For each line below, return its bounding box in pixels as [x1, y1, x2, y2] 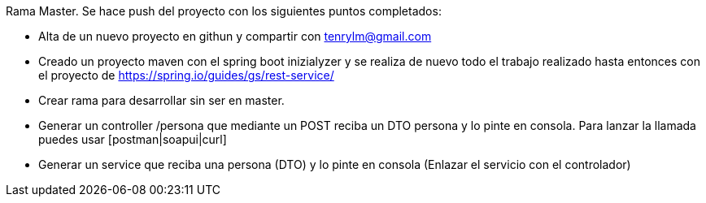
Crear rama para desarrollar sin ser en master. [38, 93, 285, 107]
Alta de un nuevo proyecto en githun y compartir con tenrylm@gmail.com [38, 29, 432, 43]
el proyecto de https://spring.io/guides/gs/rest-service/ [38, 68, 334, 82]
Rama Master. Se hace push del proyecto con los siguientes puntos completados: [6, 4, 442, 18]
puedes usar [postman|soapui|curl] [38, 132, 227, 146]
